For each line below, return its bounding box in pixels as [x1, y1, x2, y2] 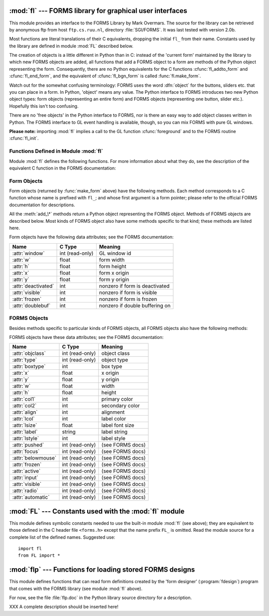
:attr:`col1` [12, 396, 36, 403]
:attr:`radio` [12, 487, 39, 494]
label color [101, 415, 127, 422]
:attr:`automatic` [12, 494, 50, 501]
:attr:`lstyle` [12, 435, 39, 442]
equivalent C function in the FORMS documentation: [9, 165, 117, 171]
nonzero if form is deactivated [99, 282, 170, 289]
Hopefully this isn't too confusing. [9, 103, 79, 109]
